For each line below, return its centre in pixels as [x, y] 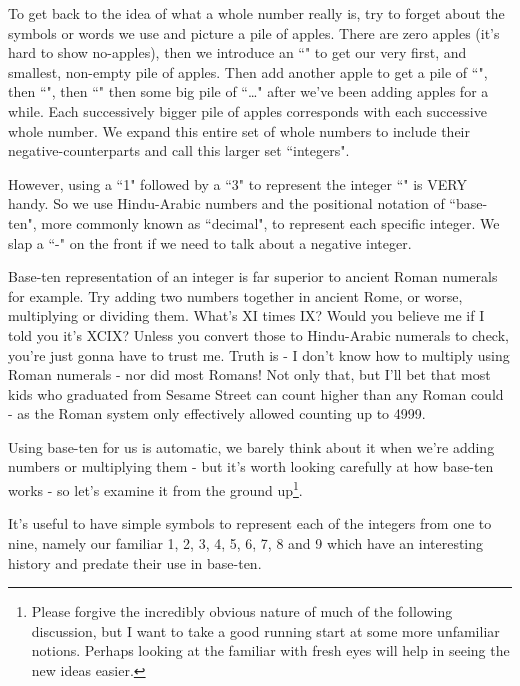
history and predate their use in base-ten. [135, 562]
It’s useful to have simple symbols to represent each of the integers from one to [250, 523]
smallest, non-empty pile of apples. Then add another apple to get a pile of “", [248, 71]
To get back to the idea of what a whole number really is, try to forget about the [256, 13]
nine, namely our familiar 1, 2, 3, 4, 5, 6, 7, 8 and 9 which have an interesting [246, 542]
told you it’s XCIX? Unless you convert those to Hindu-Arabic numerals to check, [258, 334]
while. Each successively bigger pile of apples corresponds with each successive [247, 110]
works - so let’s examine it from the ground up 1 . [155, 488]
